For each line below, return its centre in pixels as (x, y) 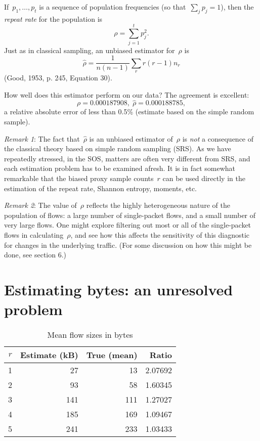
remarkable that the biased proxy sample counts (79, 178)
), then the (237, 7)
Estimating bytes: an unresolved (119, 289)
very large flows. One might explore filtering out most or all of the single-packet (128, 225)
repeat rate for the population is (53, 18)
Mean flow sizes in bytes (90, 335)
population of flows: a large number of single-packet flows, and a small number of (130, 215)
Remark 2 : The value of (40, 205)
